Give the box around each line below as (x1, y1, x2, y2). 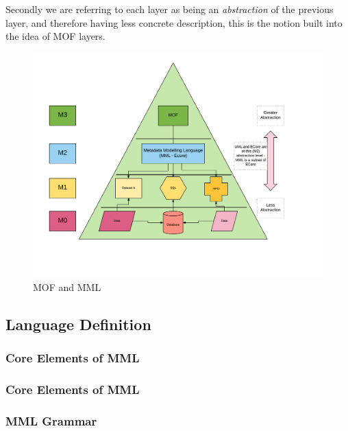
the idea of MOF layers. (5, 29, 105, 43)
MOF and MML (33, 279, 101, 294)
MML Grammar (5, 412, 97, 429)
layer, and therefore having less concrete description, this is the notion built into (5, 15, 343, 30)
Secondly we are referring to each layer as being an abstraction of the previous (5, 2, 334, 16)
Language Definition (5, 313, 151, 334)
